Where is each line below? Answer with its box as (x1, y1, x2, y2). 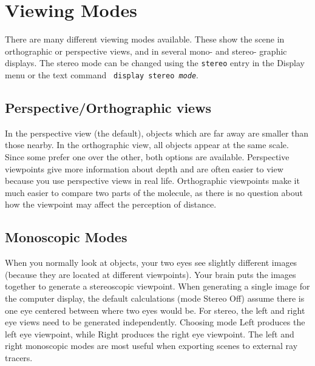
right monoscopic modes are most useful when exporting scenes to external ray (5, 339, 298, 352)
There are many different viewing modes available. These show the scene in (5, 33, 285, 46)
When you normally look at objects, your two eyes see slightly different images (5, 256, 297, 269)
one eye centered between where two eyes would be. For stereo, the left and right (5, 303, 305, 316)
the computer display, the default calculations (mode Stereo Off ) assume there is (5, 291, 305, 304)
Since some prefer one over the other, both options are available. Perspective (5, 151, 290, 163)
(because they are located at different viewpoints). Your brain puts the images (5, 268, 296, 280)
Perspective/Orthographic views (5, 98, 212, 117)
